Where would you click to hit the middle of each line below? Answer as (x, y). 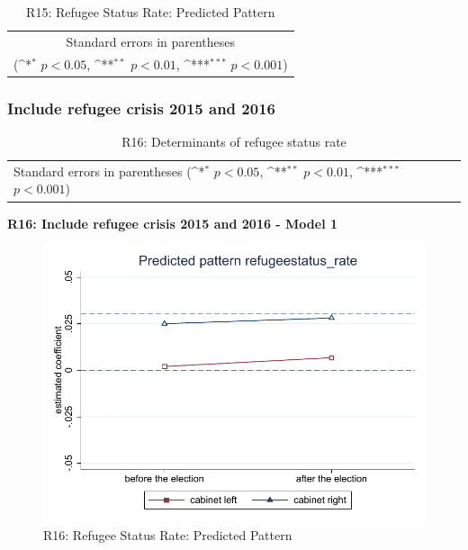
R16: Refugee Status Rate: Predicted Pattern (168, 535)
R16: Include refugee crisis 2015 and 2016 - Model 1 (173, 223)
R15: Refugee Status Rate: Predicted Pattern (151, 12)
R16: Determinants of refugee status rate (234, 141)
